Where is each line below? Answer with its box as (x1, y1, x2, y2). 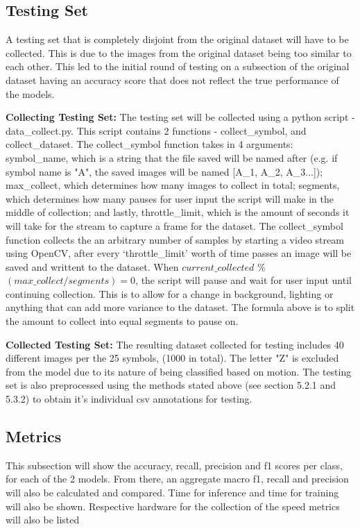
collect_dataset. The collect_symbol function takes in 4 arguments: (6, 137, 293, 151)
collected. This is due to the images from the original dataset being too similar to (6, 45, 352, 60)
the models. (6, 86, 55, 101)
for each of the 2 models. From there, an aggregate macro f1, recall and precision (6, 471, 349, 486)
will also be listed (6, 512, 80, 527)
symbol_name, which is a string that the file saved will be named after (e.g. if (6, 150, 338, 165)
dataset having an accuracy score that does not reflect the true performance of (6, 72, 339, 87)
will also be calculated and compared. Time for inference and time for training (6, 485, 339, 500)
